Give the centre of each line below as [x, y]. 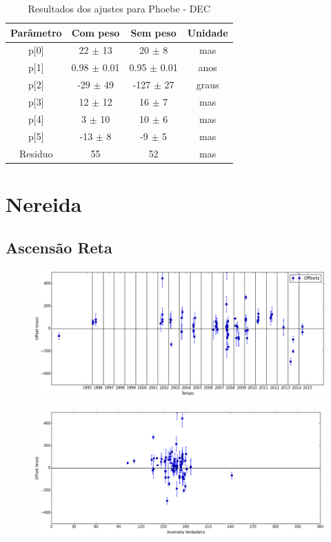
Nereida [44, 203]
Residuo [36, 153]
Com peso [96, 32]
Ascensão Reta [59, 248]
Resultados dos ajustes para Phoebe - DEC [119, 8]
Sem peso [153, 32]
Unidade [208, 32]
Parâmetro [36, 32]
